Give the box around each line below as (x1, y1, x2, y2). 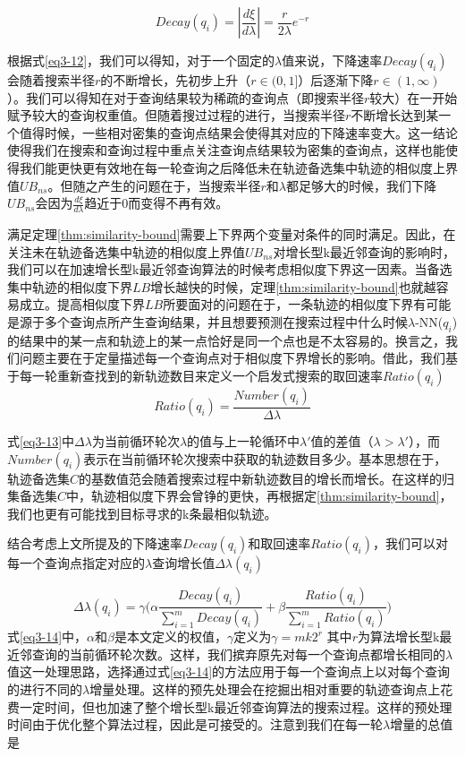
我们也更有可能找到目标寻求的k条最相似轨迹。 (7, 503, 277, 522)
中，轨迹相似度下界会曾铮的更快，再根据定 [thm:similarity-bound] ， (66, 486, 452, 505)
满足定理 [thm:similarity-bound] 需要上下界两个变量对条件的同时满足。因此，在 (7, 224, 456, 243)
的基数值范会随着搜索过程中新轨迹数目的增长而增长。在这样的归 (79, 469, 455, 487)
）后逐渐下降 (298, 71, 374, 89)
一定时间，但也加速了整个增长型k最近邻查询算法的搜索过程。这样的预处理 (19, 697, 452, 716)
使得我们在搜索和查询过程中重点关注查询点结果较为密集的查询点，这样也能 (7, 141, 445, 159)
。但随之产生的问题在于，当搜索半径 (47, 176, 261, 194)
